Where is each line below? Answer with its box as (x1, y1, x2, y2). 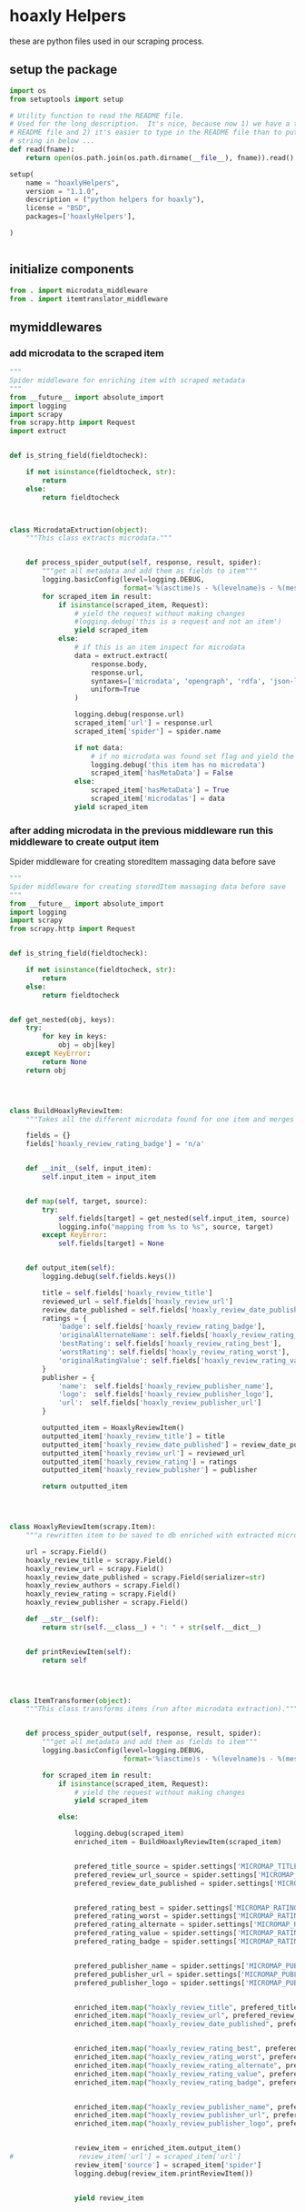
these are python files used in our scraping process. (9, 36, 204, 46)
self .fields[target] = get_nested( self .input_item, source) (57, 1213, 290, 1223)
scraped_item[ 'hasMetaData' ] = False (90, 768, 233, 778)
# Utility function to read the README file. (9, 111, 184, 120)
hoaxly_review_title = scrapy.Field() (25, 1556, 172, 1565)
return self (42, 1656, 88, 1665)
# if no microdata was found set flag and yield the (90, 752, 295, 761)
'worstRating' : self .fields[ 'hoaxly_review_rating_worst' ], (57, 1348, 290, 1357)
